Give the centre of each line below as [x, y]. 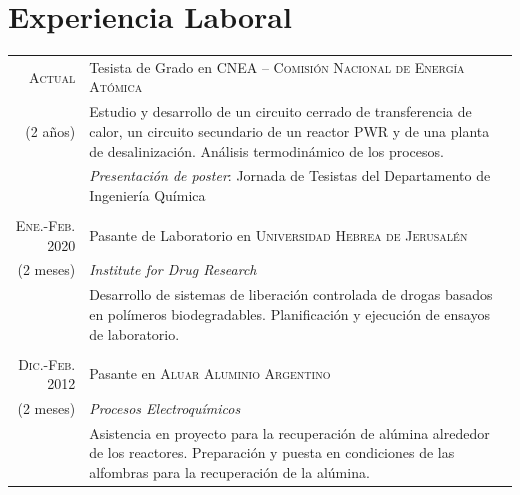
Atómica [116, 86]
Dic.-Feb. [47, 363]
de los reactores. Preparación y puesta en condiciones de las [272, 452]
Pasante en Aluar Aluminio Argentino [210, 373]
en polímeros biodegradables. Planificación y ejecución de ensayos [289, 313]
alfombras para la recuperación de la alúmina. [229, 472]
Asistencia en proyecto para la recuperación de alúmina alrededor [289, 432]
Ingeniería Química [147, 194]
